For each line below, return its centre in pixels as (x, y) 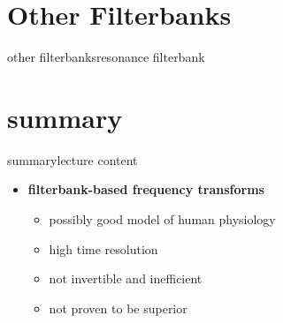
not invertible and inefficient (126, 278)
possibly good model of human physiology (162, 219)
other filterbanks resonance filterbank (106, 57)
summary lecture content (73, 159)
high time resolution (103, 248)
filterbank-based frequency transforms (146, 189)
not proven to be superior (118, 308)
